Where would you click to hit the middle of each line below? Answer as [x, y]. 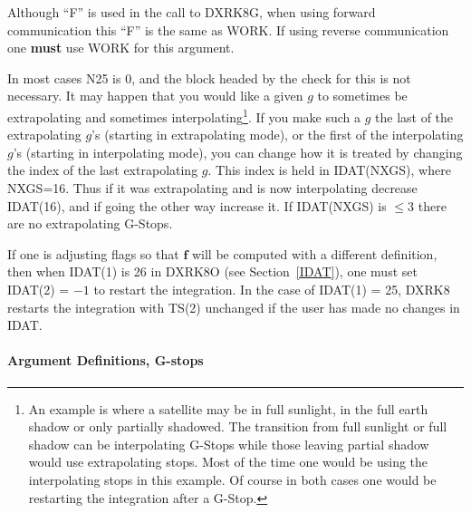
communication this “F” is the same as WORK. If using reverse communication [228, 29]
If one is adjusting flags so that [93, 253]
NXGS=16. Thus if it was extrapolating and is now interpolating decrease [212, 188]
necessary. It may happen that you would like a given [155, 96]
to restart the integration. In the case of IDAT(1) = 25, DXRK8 [272, 289]
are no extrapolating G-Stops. [90, 223]
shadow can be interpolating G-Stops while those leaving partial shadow [229, 444]
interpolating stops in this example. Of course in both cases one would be [232, 479]
